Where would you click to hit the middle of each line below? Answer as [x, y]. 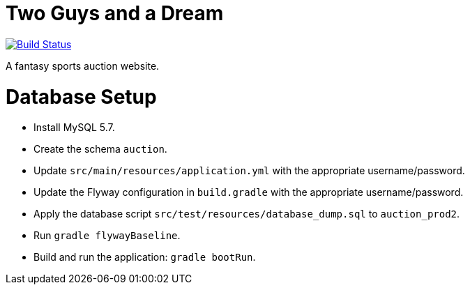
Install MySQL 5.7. [74, 128]
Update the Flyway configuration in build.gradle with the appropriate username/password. [249, 192]
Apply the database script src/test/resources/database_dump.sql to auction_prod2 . [247, 214]
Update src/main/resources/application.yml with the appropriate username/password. [249, 171]
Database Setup [81, 97]
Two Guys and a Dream [115, 13]
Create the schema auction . [100, 149]
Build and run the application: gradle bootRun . [145, 257]
